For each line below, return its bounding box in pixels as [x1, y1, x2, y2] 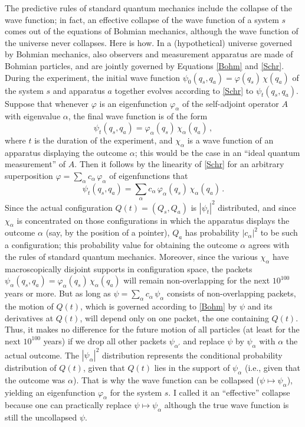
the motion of [5, 300, 54, 312]
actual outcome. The [5, 348, 79, 361]
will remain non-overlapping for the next [123, 274, 270, 286]
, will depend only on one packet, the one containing [80, 311, 269, 324]
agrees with [248, 239, 290, 251]
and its [247, 300, 273, 312]
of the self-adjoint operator [182, 97, 279, 109]
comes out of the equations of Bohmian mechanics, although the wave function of [5, 25, 299, 37]
